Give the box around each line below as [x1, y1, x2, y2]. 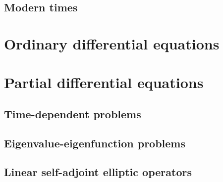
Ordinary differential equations [4, 33, 220, 53]
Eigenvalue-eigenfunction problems [4, 135, 186, 150]
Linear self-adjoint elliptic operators [4, 164, 192, 180]
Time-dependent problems [4, 106, 141, 121]
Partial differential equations [4, 72, 204, 92]
